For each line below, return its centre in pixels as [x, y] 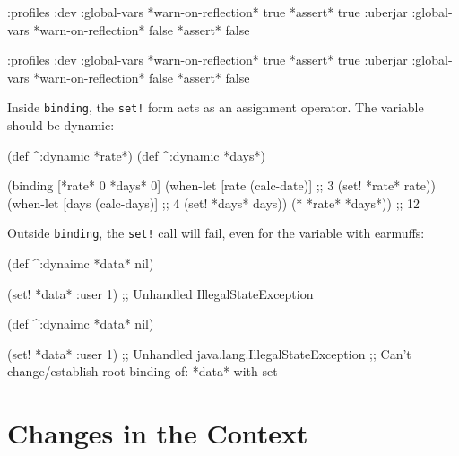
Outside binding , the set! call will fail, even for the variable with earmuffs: [216, 233]
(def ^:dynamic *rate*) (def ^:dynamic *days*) [136, 155]
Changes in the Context [158, 433]
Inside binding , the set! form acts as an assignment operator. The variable [216, 107]
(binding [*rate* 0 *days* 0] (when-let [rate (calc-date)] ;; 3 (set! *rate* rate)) [221, 185]
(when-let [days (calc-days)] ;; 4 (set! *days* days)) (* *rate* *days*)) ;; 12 [214, 202]
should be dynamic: [61, 125]
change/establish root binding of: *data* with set [143, 371]
